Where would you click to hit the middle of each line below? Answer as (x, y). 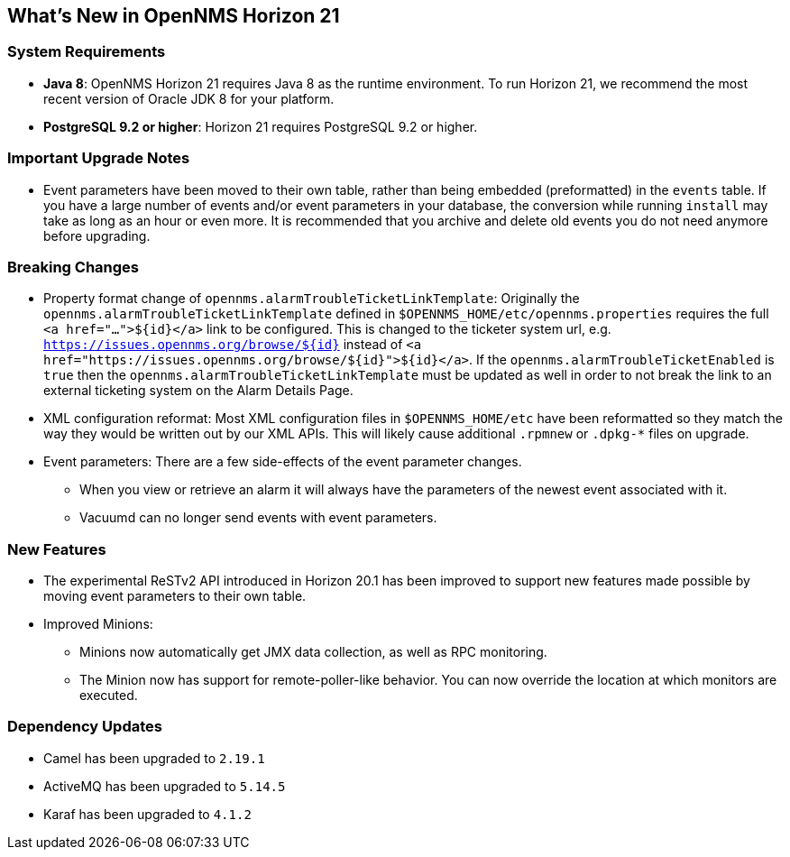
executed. (109, 696)
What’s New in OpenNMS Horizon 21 (174, 16)
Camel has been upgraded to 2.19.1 (154, 758)
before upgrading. (97, 235)
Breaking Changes (73, 267)
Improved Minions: (98, 624)
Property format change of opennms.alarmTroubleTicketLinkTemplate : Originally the (312, 299)
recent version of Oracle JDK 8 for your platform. (189, 98)
